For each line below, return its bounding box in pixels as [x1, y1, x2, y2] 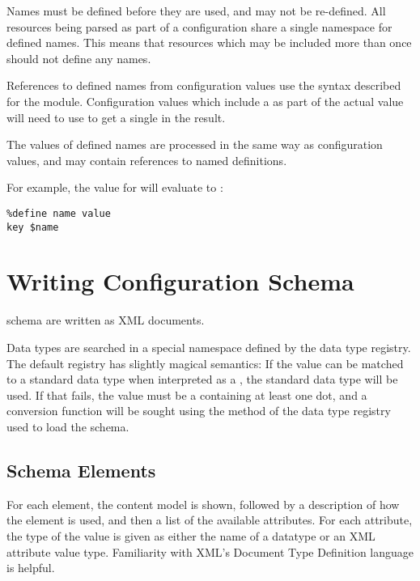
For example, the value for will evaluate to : [6, 179, 223, 196]
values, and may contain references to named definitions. [6, 151, 287, 168]
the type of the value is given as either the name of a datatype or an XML [6, 527, 375, 544]
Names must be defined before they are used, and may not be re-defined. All [6, 2, 386, 19]
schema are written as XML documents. [6, 312, 205, 329]
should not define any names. [6, 49, 151, 66]
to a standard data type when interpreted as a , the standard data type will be [6, 371, 398, 388]
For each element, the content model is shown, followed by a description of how [6, 495, 400, 512]
